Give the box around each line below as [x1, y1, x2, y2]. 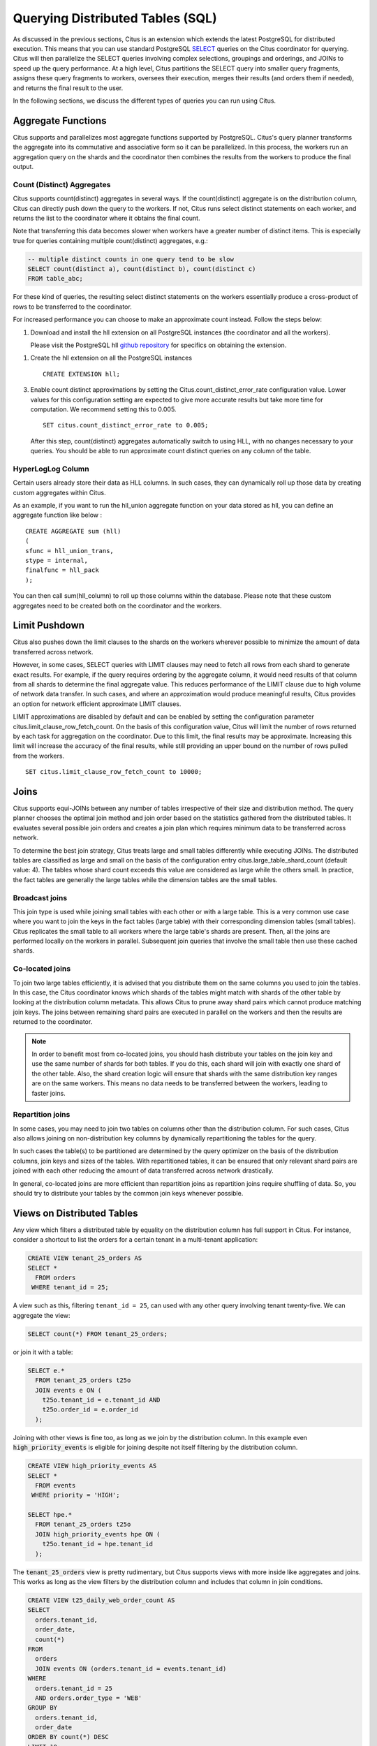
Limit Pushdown [13, 619, 85, 631]
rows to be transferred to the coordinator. [13, 302, 132, 311]
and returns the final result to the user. [13, 84, 124, 92]
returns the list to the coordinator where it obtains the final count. [13, 214, 200, 222]
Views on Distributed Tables [13, 1207, 139, 1219]
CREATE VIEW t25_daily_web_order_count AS [27, 1596, 175, 1604]
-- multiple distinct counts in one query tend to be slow [27, 255, 234, 263]
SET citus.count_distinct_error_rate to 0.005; [43, 421, 209, 430]
